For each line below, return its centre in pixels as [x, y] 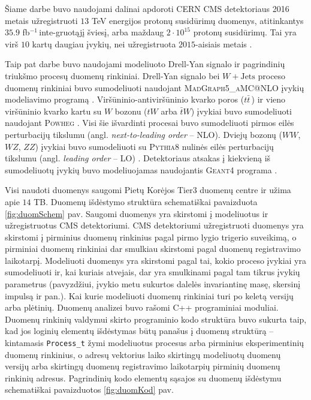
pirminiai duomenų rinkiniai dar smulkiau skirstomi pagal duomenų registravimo [153, 249]
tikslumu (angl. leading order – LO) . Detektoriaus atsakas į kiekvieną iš [138, 158]
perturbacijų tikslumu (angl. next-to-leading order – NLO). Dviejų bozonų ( [144, 134]
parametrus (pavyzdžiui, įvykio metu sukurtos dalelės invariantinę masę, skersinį [153, 284]
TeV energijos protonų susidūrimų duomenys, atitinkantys [197, 20]
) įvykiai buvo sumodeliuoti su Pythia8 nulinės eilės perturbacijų [154, 146]
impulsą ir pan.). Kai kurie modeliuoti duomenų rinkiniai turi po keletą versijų [149, 295]
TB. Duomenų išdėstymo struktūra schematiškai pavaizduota [146, 201]
